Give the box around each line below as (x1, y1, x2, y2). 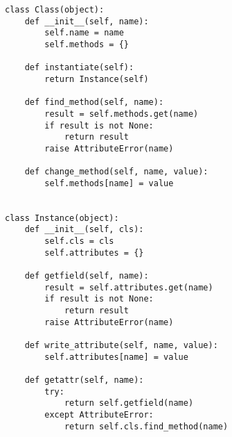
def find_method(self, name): (24, 97, 164, 108)
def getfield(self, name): (24, 271, 149, 281)
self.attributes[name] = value (44, 352, 188, 362)
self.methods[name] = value (44, 178, 174, 188)
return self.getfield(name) (64, 398, 194, 409)
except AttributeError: (44, 409, 154, 420)
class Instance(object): (5, 213, 119, 223)
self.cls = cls (44, 236, 114, 247)
